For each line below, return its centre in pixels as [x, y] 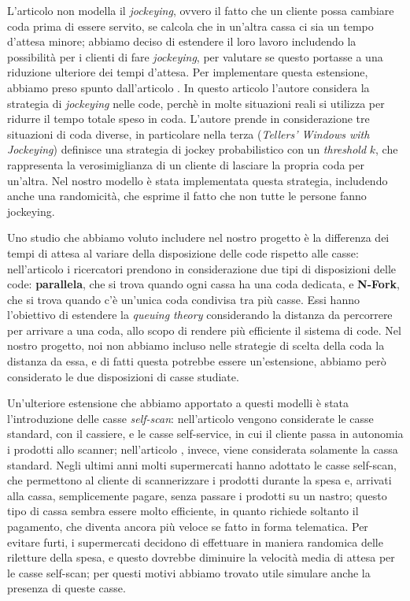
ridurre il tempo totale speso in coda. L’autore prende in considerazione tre [188, 119]
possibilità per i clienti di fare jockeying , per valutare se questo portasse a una [195, 56]
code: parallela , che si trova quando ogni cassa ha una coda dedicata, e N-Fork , [203, 284]
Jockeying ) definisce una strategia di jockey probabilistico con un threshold [187, 149]
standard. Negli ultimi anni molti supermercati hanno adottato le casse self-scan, [202, 464]
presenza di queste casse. [66, 588]
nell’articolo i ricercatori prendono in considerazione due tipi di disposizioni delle [202, 268]
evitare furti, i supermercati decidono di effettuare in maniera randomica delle [195, 542]
